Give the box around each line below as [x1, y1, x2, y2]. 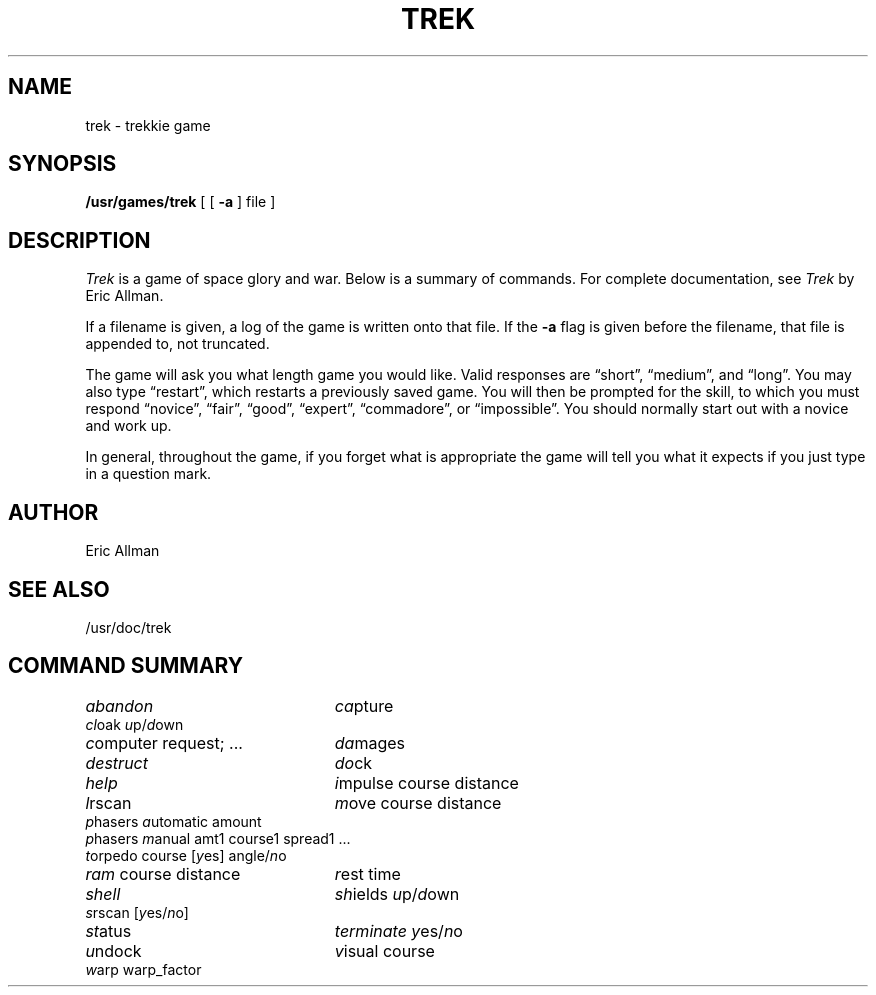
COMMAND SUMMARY [8, 653, 244, 679]
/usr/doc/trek [85, 618, 172, 636]
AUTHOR [8, 499, 99, 525]
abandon [85, 695, 154, 716]
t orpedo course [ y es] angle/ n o [85, 846, 287, 864]
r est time [334, 863, 401, 884]
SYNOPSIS [8, 151, 117, 177]
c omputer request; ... [85, 732, 243, 753]
